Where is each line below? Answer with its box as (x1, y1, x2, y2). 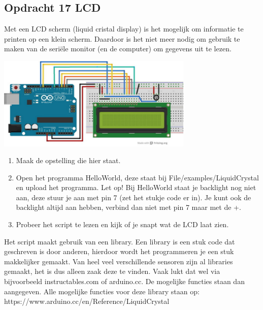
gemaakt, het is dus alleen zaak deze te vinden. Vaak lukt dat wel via (4, 266, 220, 276)
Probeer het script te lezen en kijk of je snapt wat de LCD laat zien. (16, 219, 229, 230)
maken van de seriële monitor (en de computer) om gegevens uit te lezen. (4, 43, 232, 54)
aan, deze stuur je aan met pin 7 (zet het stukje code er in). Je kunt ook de (16, 192, 251, 202)
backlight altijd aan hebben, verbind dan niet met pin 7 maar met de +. (16, 202, 241, 212)
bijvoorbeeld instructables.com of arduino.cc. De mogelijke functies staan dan (4, 276, 245, 287)
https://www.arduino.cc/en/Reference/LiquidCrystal (4, 296, 170, 306)
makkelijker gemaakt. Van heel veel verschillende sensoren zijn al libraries (4, 256, 233, 266)
